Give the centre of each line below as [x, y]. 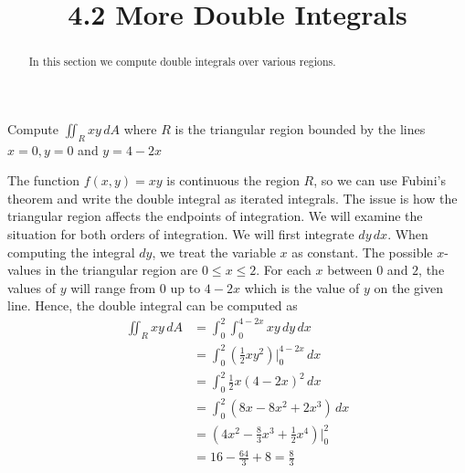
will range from [113, 287]
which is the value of [302, 287]
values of [32, 287]
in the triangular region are [122, 270]
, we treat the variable [214, 252]
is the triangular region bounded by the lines [300, 128]
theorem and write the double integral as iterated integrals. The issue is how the [232, 198]
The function [43, 180]
